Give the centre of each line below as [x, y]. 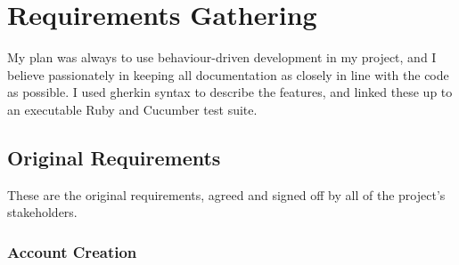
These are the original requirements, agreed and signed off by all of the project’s [226, 194]
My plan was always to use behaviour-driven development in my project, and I [222, 57]
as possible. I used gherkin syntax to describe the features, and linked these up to [230, 92]
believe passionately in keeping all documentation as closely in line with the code [228, 74]
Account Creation [72, 251]
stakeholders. [42, 212]
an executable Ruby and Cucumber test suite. [132, 109]
